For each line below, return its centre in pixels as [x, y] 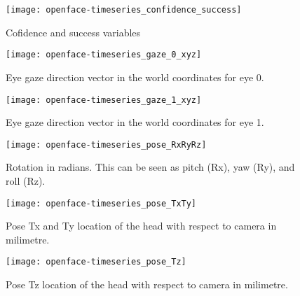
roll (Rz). [26, 181]
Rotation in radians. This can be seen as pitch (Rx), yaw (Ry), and [150, 167]
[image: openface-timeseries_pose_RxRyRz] [106, 145]
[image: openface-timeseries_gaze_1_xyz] [104, 100]
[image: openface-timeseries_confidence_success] [124, 10]
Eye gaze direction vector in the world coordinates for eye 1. [135, 122]
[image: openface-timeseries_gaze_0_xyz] [104, 55]
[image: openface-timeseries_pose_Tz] [96, 262]
